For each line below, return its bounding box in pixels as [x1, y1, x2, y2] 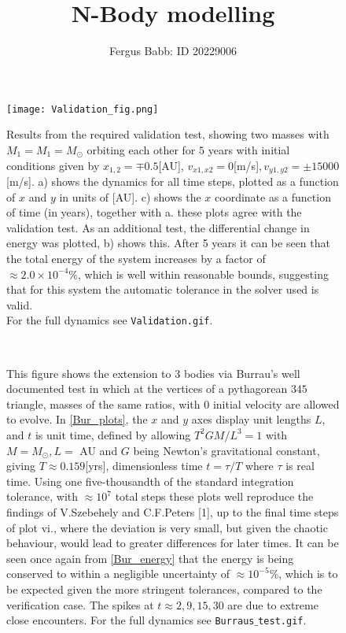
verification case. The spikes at [6, 596, 154, 613]
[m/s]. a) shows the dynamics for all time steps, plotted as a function [6, 173, 339, 190]
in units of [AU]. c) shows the [59, 188, 201, 205]
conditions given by [6, 157, 100, 173]
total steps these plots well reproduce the [115, 488, 314, 505]
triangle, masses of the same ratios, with [6, 395, 201, 412]
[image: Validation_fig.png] [6, 103, 159, 115]
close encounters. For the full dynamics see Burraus [6, 612, 255, 628]
